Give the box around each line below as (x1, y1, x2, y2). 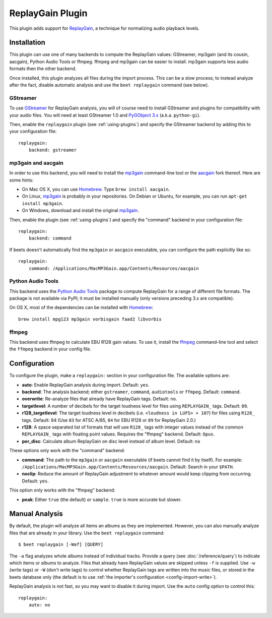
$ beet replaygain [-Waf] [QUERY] (18, 542, 103, 547)
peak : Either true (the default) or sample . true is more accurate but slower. (22, 497, 182, 503)
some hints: (9, 177, 34, 183)
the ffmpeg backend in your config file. (9, 346, 92, 352)
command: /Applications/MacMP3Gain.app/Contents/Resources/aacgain (28, 265, 199, 271)
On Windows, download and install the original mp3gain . (22, 207, 139, 214)
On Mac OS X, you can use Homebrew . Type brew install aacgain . (22, 187, 170, 193)
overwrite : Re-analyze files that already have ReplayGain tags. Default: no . (22, 396, 177, 402)
